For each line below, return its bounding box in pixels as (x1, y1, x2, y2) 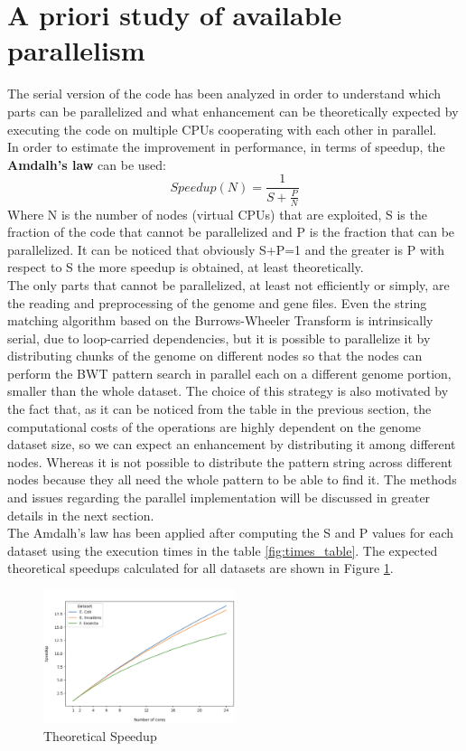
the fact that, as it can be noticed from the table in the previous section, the (7, 399, 432, 418)
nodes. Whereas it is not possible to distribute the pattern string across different (7, 452, 452, 471)
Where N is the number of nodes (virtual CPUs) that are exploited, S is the (7, 204, 427, 223)
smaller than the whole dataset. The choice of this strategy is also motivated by (7, 381, 449, 400)
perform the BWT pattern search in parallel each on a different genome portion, (7, 363, 452, 382)
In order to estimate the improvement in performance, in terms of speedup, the (7, 137, 445, 156)
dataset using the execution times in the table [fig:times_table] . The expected (7, 540, 438, 559)
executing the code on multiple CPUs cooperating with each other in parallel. (7, 119, 437, 138)
